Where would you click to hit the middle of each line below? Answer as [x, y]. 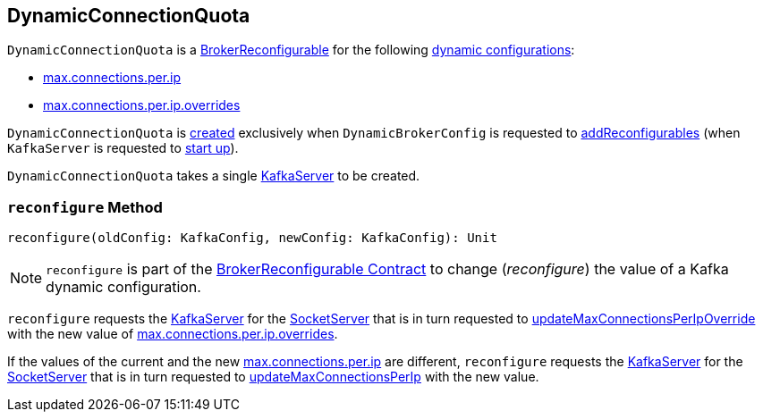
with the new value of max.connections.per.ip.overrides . [173, 334]
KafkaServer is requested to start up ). [123, 148]
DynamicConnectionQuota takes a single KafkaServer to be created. [214, 176]
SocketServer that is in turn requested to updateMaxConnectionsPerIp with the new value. [273, 377]
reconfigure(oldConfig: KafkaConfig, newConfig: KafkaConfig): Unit [252, 238]
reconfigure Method [85, 207]
